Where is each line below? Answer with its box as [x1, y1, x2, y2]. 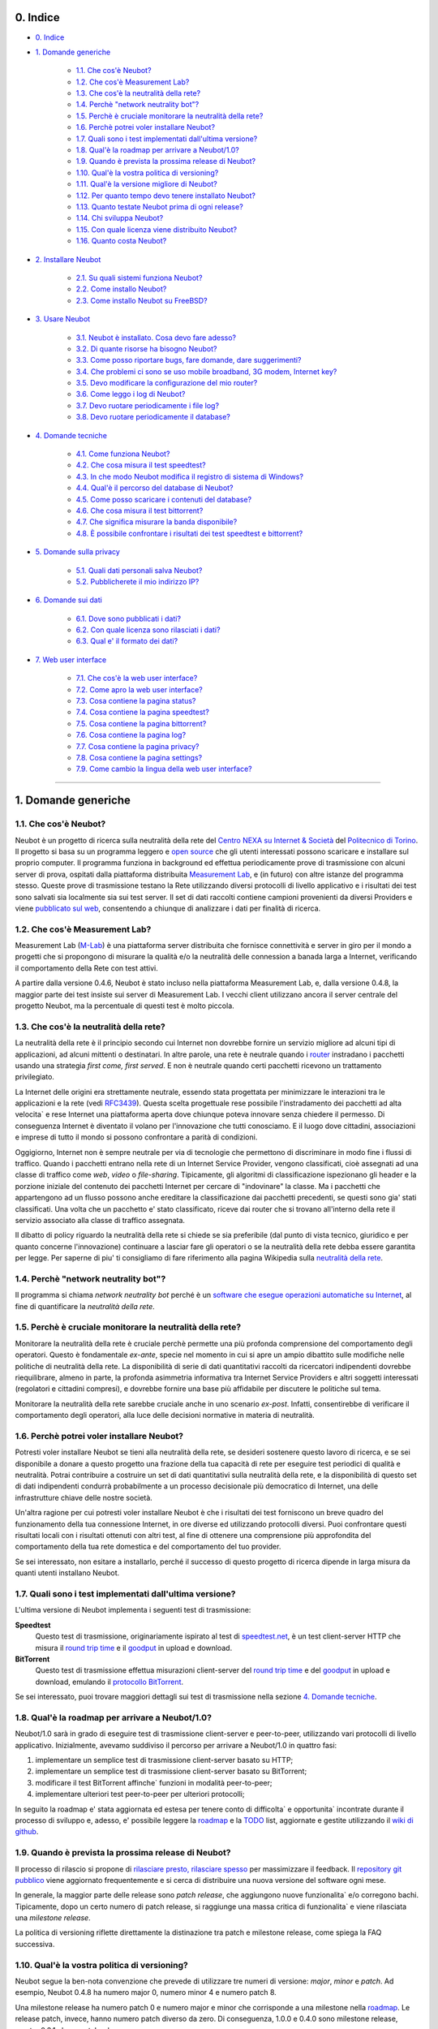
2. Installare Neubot [35, 254, 101, 264]
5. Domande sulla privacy [35, 547, 121, 557]
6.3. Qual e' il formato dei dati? [75, 636, 178, 646]
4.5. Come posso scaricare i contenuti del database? [75, 494, 252, 504]
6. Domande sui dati [35, 595, 103, 605]
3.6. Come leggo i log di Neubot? [75, 390, 186, 399]
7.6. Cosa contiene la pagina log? [75, 730, 187, 740]
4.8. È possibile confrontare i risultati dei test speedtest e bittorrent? [75, 528, 303, 538]
